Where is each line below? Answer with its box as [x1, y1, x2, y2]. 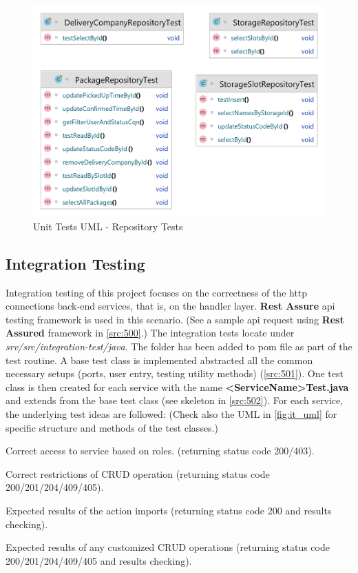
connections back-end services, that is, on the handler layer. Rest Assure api [6, 299, 335, 313]
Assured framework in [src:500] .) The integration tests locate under [6, 325, 295, 340]
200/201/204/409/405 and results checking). [6, 553, 192, 567]
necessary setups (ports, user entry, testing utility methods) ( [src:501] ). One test [6, 366, 344, 381]
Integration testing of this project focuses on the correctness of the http [6, 285, 308, 299]
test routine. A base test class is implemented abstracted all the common [6, 352, 313, 367]
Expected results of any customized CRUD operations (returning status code [6, 540, 330, 554]
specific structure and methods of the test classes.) [6, 420, 218, 434]
